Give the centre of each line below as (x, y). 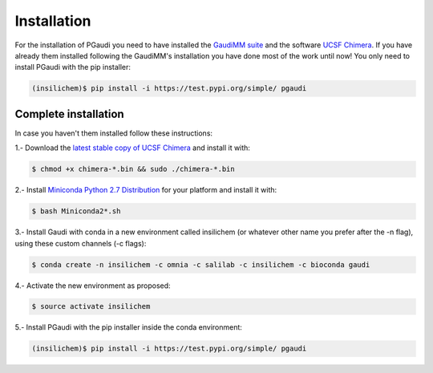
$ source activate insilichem (91, 306)
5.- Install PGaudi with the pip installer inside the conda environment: (128, 327)
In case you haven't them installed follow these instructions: (113, 133)
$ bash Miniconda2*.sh (76, 211)
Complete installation (69, 114)
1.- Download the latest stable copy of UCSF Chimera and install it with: (132, 148)
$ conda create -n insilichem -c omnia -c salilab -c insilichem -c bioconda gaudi (201, 264)
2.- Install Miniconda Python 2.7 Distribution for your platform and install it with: (146, 190)
